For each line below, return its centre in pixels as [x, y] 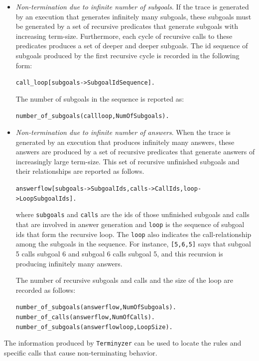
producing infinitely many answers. [69, 263]
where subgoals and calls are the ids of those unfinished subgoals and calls [132, 214]
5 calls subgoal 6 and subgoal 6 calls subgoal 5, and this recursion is [119, 253]
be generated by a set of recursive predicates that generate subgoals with [127, 26]
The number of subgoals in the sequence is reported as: [100, 98]
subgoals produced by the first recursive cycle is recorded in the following [128, 55]
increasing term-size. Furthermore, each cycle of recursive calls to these [124, 36]
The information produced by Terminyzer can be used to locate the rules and [123, 343]
